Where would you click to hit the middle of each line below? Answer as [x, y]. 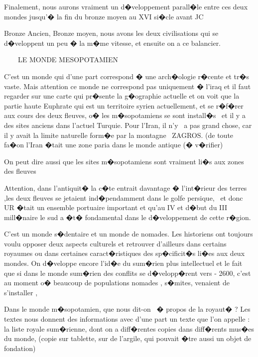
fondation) [20, 348]
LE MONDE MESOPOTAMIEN [68, 59]
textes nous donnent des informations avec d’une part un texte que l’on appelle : [127, 319]
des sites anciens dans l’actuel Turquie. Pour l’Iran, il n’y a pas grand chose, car [128, 125]
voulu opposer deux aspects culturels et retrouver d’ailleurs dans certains [115, 243]
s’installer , [21, 292]
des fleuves [20, 171]
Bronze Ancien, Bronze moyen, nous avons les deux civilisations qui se [111, 33]
